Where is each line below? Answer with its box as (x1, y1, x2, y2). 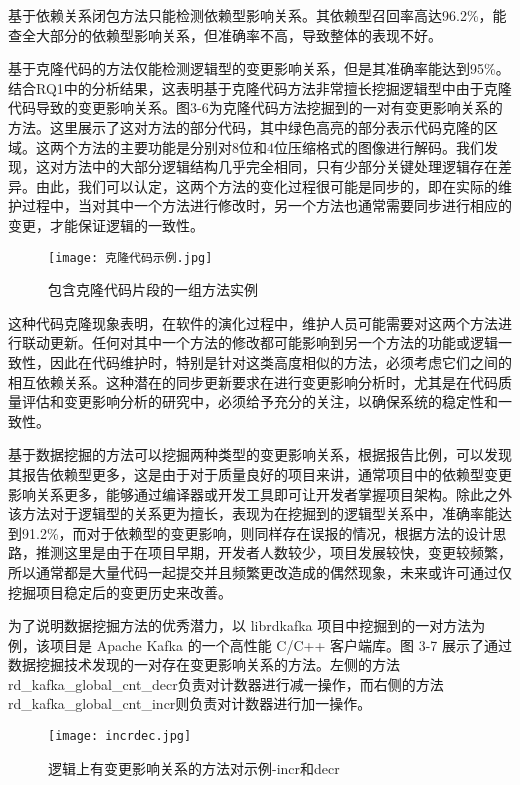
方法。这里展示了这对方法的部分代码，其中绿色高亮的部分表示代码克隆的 (8, 116, 484, 137)
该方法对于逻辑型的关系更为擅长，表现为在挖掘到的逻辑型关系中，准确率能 (8, 503, 498, 524)
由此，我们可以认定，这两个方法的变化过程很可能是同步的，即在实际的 (35, 175, 498, 196)
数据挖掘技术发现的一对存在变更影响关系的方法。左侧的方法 (8, 654, 400, 675)
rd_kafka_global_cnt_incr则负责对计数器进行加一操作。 (8, 693, 372, 714)
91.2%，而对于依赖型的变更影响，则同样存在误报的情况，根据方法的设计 (21, 522, 493, 543)
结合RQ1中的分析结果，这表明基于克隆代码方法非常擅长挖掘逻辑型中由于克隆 (8, 77, 512, 98)
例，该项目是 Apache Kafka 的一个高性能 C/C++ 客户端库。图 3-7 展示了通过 (8, 634, 512, 655)
